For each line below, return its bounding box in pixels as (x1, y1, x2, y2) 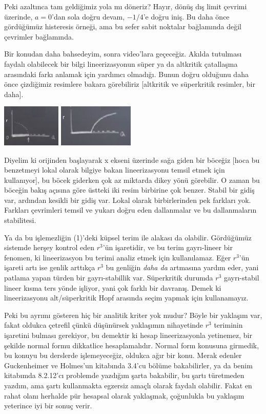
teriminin (214, 319, 243, 330)
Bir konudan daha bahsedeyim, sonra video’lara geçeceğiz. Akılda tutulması (4, 48, 242, 59)
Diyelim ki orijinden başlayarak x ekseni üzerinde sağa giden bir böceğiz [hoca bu (4, 154, 260, 165)
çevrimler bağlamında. (4, 31, 74, 42)
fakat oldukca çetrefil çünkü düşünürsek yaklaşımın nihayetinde (4, 319, 203, 330)
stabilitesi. (4, 215, 36, 225)
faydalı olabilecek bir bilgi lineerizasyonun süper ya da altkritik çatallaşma (4, 58, 238, 69)
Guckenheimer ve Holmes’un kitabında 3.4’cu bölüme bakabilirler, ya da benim (4, 360, 253, 370)
